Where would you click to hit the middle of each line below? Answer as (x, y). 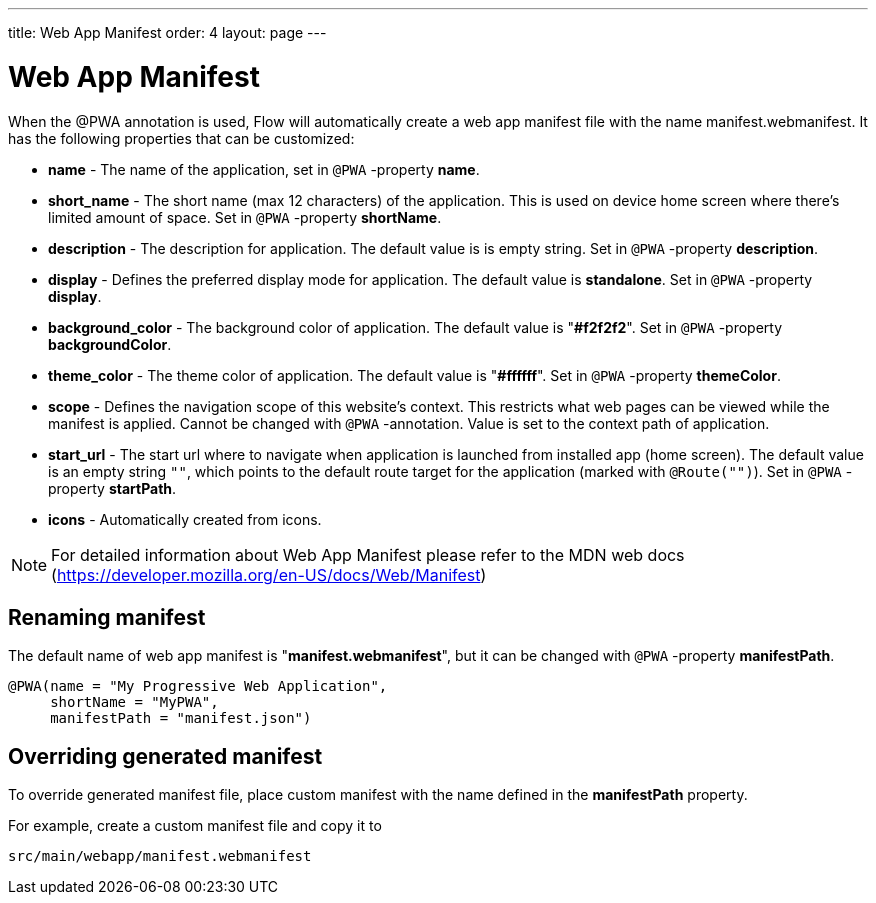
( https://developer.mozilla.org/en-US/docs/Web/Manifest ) (269, 574)
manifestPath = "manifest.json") (181, 718)
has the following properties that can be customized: (181, 138)
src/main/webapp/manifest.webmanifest (160, 856)
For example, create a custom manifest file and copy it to (195, 826)
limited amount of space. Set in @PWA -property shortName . (245, 217)
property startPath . (112, 488)
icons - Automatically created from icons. (185, 519)
